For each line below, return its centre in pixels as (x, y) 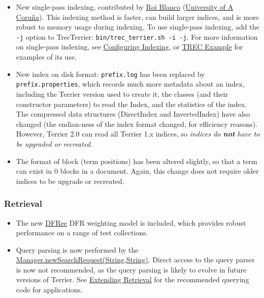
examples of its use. (46, 57)
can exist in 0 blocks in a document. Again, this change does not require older (137, 171)
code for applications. (49, 290)
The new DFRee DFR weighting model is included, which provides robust (131, 222)
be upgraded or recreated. (54, 143)
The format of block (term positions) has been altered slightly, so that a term (137, 161)
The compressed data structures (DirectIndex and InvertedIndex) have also (133, 114)
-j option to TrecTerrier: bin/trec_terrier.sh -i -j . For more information (137, 36)
